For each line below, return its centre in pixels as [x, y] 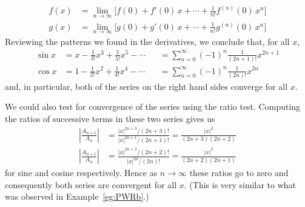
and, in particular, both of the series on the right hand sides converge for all [146, 86]
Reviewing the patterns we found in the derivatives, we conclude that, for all [147, 41]
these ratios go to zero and [239, 173]
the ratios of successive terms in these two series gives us [110, 119]
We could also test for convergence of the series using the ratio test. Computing [153, 107]
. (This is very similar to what [240, 184]
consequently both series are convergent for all [91, 184]
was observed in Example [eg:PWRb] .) [77, 196]
